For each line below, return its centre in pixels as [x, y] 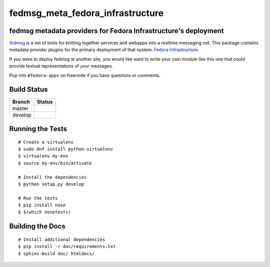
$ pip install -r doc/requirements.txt [67, 246]
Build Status [28, 89]
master [20, 108]
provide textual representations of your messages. [61, 66]
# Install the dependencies [52, 177]
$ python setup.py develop [51, 184]
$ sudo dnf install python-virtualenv [66, 149]
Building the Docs [37, 226]
